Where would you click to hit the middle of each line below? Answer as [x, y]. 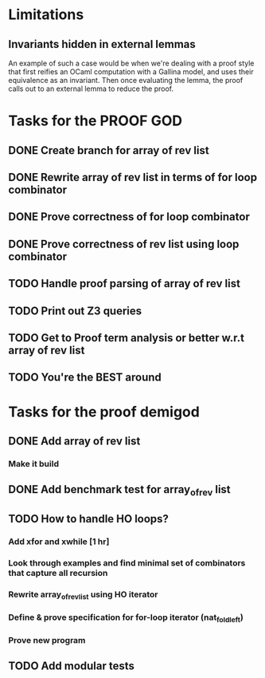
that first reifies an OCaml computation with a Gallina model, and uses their [131, 72]
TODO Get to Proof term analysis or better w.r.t [127, 338]
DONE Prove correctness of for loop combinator [129, 217]
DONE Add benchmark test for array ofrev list [119, 491]
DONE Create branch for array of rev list [109, 150]
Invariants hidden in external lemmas [102, 44]
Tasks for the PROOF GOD [95, 121]
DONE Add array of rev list [74, 441]
